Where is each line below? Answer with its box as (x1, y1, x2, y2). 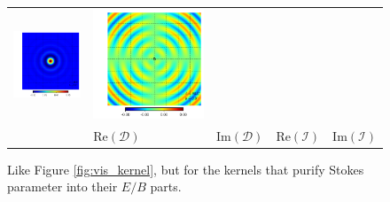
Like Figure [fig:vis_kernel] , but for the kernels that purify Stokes (7, 159, 364, 178)
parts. (150, 177, 182, 196)
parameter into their (7, 177, 118, 196)
